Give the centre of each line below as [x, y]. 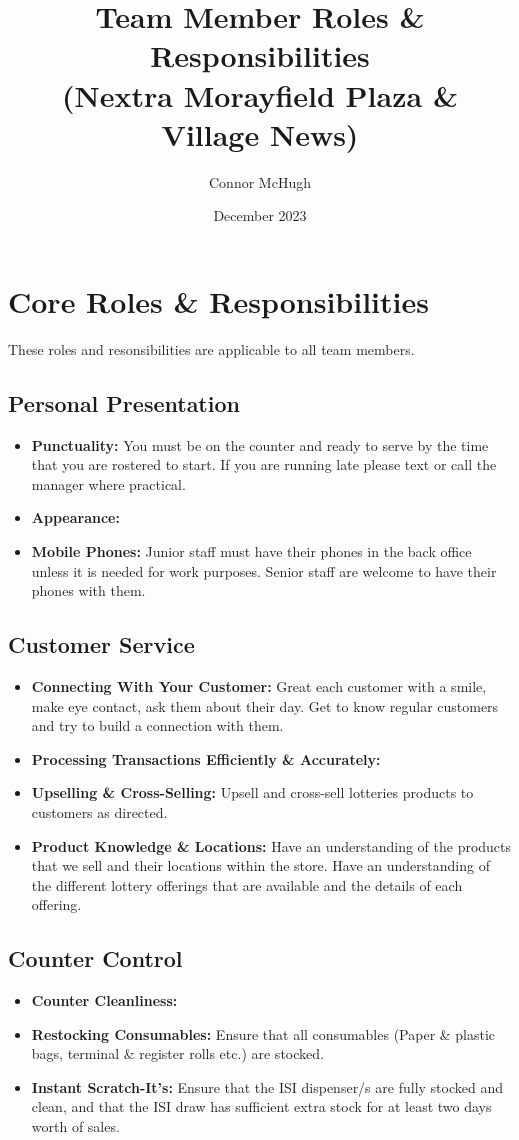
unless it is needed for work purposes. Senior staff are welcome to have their [264, 570]
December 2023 [260, 215]
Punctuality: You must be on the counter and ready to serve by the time [260, 444]
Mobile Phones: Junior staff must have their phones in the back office [251, 550]
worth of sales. [75, 1126]
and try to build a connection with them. [157, 725]
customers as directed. [99, 811]
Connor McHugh [260, 181]
